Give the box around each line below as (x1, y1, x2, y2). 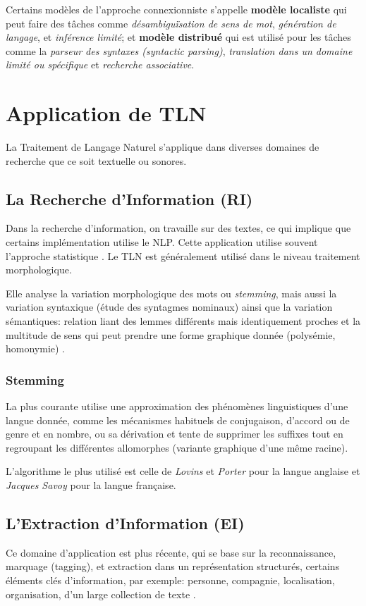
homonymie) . (6, 341, 66, 356)
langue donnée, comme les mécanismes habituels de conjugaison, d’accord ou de (6, 412, 350, 427)
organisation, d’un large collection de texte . (6, 586, 196, 601)
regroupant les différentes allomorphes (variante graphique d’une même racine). (6, 440, 348, 455)
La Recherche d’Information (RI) (6, 187, 253, 209)
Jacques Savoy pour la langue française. (6, 478, 176, 493)
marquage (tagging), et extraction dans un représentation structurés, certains (6, 559, 340, 574)
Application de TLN (6, 99, 207, 128)
